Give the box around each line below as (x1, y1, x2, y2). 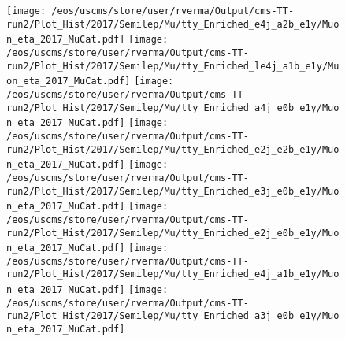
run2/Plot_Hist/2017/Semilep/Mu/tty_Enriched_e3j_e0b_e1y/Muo (6, 185, 339, 197)
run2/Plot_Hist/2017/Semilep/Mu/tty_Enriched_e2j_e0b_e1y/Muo (6, 227, 339, 239)
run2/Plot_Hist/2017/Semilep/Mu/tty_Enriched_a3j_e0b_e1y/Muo (6, 310, 339, 322)
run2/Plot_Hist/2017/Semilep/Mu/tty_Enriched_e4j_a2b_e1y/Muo (6, 18, 339, 30)
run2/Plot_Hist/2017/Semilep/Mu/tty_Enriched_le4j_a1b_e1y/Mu (6, 60, 339, 72)
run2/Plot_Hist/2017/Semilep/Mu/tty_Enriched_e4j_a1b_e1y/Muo (6, 269, 339, 280)
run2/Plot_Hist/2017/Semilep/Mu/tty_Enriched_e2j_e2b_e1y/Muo (6, 143, 339, 155)
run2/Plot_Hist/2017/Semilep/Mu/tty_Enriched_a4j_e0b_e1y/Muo (6, 102, 339, 113)
